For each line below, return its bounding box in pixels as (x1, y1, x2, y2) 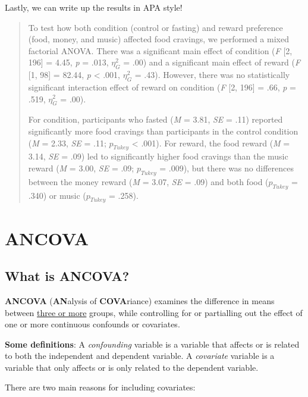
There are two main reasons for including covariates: (5, 381, 196, 393)
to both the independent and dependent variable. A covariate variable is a (5, 349, 275, 362)
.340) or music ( (28, 189, 86, 201)
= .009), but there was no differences (159, 161, 294, 174)
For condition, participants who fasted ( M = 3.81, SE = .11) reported (28, 113, 283, 126)
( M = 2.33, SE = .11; (28, 136, 106, 149)
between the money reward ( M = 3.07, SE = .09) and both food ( (28, 175, 269, 187)
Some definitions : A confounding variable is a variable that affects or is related (5, 337, 300, 350)
